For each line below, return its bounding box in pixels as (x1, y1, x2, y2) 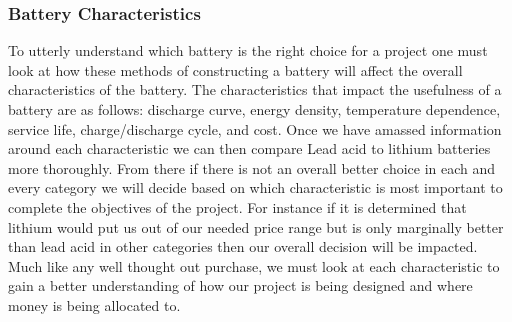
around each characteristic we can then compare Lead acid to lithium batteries (8, 138, 491, 159)
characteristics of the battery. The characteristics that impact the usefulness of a (8, 79, 502, 100)
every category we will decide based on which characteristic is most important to (8, 177, 503, 198)
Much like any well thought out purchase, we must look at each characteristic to (8, 255, 500, 276)
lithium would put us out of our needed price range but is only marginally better (8, 216, 504, 237)
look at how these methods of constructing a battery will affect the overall (8, 59, 463, 80)
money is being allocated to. (8, 294, 181, 315)
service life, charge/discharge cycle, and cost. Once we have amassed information (8, 118, 502, 139)
